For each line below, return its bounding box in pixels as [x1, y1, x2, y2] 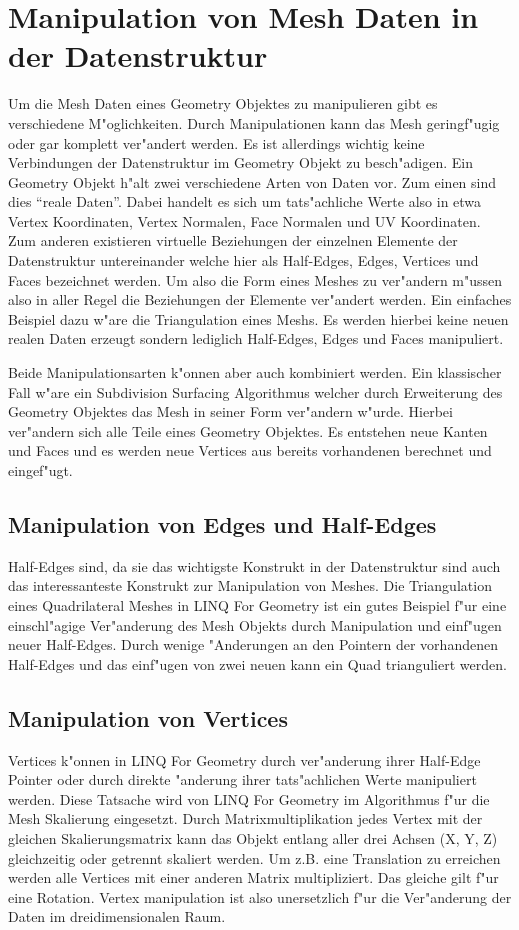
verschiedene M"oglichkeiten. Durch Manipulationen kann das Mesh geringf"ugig [8, 112, 500, 133]
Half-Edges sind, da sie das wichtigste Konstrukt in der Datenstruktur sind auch [8, 555, 501, 576]
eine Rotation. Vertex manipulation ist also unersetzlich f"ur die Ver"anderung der [8, 886, 512, 907]
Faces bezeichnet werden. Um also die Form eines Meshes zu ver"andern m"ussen [8, 269, 503, 290]
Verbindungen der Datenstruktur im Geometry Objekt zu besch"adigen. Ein [8, 152, 474, 173]
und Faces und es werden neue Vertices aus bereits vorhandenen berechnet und [8, 440, 492, 461]
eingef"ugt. [8, 460, 73, 480]
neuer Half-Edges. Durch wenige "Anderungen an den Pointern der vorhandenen [8, 634, 498, 655]
